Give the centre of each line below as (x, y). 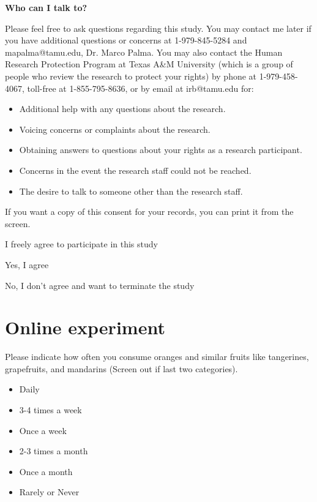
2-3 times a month (54, 451)
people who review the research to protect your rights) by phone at (131, 76)
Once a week (43, 430)
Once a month (46, 471)
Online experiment (85, 327)
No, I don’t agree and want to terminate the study (100, 285)
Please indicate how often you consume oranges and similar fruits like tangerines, (157, 357)
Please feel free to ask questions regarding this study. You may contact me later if (158, 28)
